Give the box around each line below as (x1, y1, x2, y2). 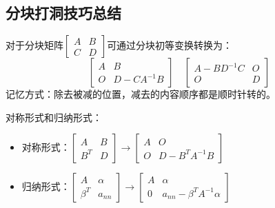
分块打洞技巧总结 (6, 2, 121, 23)
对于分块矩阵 (6, 38, 63, 52)
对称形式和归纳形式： (6, 110, 102, 124)
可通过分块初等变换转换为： (107, 38, 233, 52)
